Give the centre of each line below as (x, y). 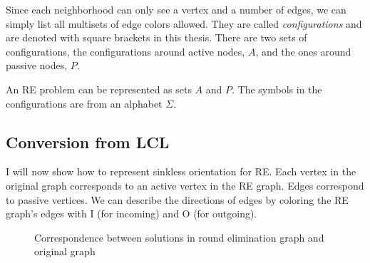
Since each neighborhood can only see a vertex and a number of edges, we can (176, 9)
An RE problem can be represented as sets (99, 89)
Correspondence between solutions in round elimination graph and (179, 237)
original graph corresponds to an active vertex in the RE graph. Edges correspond (185, 185)
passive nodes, (37, 65)
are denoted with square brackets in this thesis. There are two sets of (156, 37)
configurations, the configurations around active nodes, (125, 51)
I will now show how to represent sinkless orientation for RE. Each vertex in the (181, 171)
